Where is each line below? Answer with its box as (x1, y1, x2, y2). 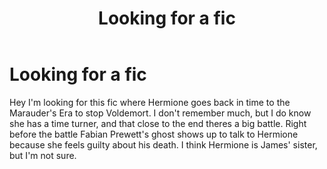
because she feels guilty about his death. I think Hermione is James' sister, (9, 138, 318, 151)
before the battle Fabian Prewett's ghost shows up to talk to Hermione (9, 128, 299, 140)
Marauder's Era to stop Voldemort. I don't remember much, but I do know (9, 107, 312, 119)
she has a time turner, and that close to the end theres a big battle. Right (9, 117, 307, 129)
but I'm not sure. (9, 149, 77, 161)
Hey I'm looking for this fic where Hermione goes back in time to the (9, 96, 291, 108)
